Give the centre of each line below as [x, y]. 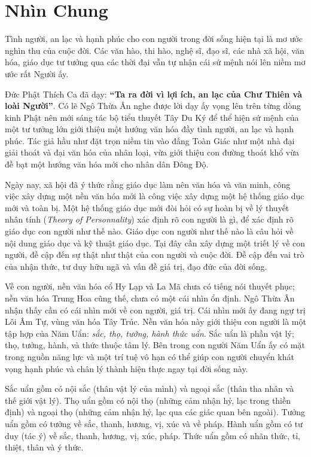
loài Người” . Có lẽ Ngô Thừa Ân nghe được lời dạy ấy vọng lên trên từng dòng [153, 106]
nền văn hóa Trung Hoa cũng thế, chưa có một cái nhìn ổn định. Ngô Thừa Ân [150, 298]
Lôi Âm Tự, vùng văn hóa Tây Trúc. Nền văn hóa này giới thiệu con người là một [155, 322]
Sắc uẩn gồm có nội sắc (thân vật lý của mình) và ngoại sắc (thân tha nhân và [150, 389]
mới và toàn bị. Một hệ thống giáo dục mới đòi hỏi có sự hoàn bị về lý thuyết [147, 207]
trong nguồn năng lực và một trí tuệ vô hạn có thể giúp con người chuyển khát [150, 356]
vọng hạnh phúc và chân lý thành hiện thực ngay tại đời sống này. [126, 368]
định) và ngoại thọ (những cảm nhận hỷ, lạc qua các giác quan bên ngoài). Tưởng [155, 412]
